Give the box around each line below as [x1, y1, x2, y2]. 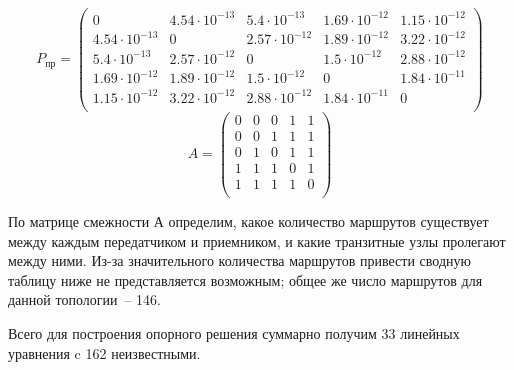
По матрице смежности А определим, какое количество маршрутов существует [8, 211, 489, 231]
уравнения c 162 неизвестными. [8, 342, 201, 363]
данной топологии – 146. [8, 289, 161, 310]
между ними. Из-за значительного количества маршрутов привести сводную [8, 250, 471, 271]
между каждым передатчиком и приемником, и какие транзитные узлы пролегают [8, 230, 506, 251]
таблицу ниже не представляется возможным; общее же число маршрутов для [8, 269, 483, 290]
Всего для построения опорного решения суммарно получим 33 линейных [8, 322, 460, 343]
